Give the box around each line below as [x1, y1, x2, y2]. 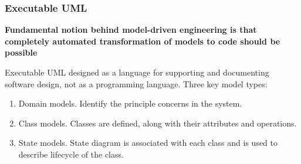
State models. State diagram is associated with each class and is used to [18, 136, 278, 149]
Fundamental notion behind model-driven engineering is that [5, 23, 257, 36]
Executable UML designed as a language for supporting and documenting [5, 66, 269, 78]
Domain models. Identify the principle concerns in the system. [18, 97, 242, 110]
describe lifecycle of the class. [18, 148, 124, 160]
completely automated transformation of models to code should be [5, 35, 280, 47]
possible [5, 46, 38, 59]
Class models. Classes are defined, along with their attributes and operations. [18, 117, 297, 129]
